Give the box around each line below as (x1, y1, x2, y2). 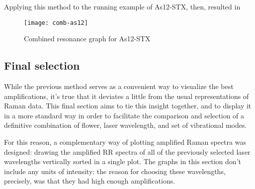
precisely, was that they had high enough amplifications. (4, 176, 175, 186)
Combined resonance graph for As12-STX (24, 33, 151, 44)
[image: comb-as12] (24, 19, 88, 26)
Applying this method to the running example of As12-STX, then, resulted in (4, 1, 241, 11)
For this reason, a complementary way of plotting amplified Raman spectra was (4, 137, 246, 147)
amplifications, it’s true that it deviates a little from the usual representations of (4, 91, 249, 101)
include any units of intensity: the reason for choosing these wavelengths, (4, 166, 226, 176)
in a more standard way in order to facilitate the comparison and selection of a (4, 110, 245, 120)
